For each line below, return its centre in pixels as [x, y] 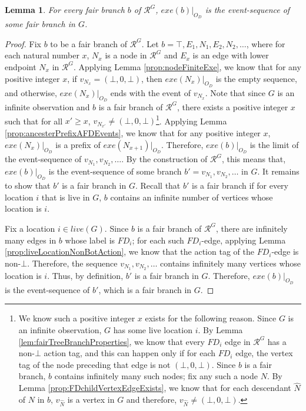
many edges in [31, 240]
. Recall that [158, 185]
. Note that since [235, 92]
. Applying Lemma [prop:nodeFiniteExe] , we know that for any [187, 66]
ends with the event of [150, 92]
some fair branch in [40, 24]
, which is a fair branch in [145, 289]
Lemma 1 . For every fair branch [65, 9]
